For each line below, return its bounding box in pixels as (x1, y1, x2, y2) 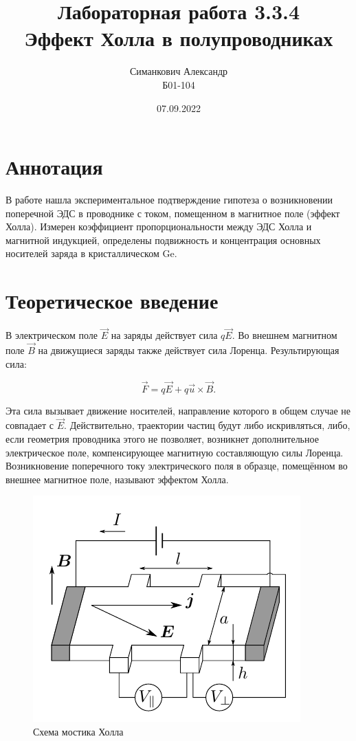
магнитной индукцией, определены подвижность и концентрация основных (5, 232, 321, 247)
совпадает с (5, 418, 54, 432)
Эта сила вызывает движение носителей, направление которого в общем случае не (5, 403, 351, 417)
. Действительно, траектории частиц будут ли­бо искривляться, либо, (64, 418, 351, 432)
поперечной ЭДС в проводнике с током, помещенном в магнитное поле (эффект (5, 206, 340, 220)
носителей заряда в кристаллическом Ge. (5, 246, 177, 261)
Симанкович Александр (129, 64, 228, 78)
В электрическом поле (5, 328, 98, 342)
